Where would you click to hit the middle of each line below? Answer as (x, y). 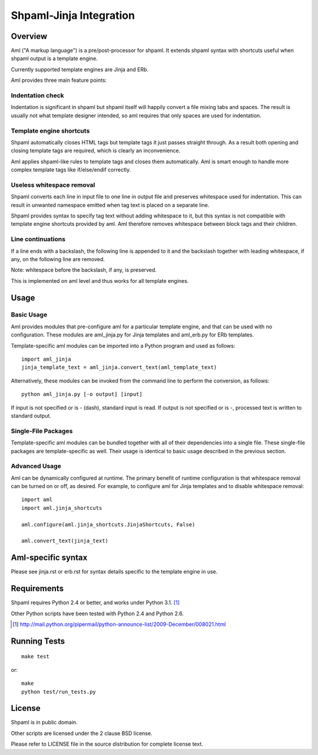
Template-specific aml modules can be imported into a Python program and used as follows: (123, 345)
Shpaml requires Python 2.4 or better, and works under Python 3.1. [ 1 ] (95, 603)
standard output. (31, 416)
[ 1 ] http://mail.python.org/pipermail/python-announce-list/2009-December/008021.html (119, 624)
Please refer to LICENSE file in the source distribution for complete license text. (107, 744)
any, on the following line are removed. (58, 259)
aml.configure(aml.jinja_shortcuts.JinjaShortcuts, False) (108, 524)
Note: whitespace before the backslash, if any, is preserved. (84, 270)
